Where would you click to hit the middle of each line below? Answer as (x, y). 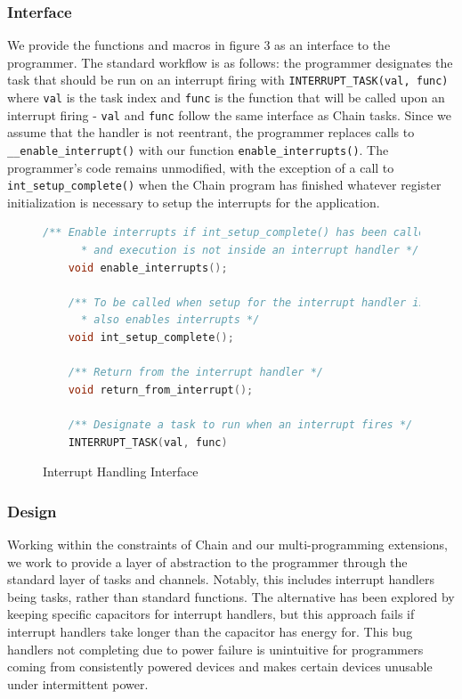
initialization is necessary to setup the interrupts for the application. (194, 202)
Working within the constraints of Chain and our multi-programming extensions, (227, 544)
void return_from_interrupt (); (161, 390)
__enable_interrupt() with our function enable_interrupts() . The (198, 149)
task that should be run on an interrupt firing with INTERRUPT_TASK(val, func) (228, 80)
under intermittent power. (78, 683)
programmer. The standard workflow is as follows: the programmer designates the (230, 62)
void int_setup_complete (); (151, 338)
